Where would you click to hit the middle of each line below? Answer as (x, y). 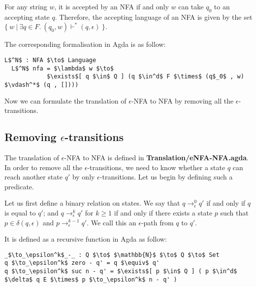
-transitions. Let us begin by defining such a (166, 177)
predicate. (19, 186)
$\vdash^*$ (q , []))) (42, 85)
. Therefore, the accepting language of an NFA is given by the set (154, 17)
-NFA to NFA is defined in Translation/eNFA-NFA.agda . (156, 157)
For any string (26, 6)
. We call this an (112, 222)
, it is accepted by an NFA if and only (112, 6)
